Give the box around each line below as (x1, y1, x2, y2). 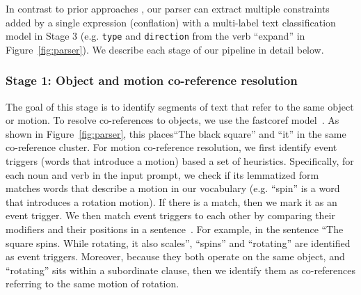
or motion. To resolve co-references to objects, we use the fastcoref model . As (6, 113, 339, 127)
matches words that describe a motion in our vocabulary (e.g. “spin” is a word (6, 181, 340, 196)
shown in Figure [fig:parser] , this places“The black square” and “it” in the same (6, 126, 346, 141)
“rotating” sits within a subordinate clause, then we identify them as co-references (6, 262, 356, 277)
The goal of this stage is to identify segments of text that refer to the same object (6, 99, 354, 113)
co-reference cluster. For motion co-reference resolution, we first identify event (6, 140, 337, 154)
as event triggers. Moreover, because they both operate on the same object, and (6, 249, 345, 264)
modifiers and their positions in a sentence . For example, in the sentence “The (6, 222, 344, 236)
